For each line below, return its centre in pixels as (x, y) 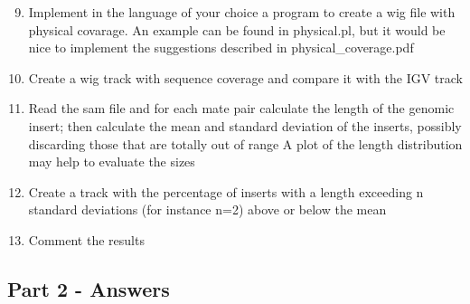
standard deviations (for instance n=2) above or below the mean (207, 209)
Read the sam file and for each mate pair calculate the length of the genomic (241, 108)
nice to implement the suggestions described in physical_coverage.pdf (221, 47)
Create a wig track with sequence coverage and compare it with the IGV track (245, 77)
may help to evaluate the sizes (112, 161)
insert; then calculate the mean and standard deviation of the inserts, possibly (245, 125)
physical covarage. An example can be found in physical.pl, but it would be (237, 29)
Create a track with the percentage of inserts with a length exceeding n (226, 191)
